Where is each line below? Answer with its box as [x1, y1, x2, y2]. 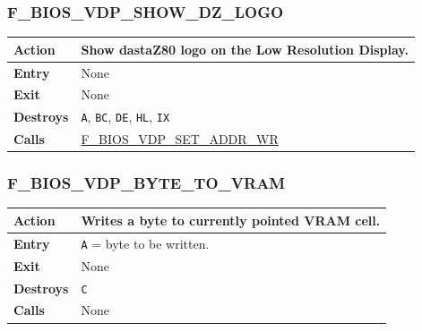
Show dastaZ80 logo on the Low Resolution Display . [81, 39, 409, 58]
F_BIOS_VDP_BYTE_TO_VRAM [7, 172, 286, 194]
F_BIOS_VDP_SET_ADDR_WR [81, 130, 279, 149]
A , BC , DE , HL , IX [81, 107, 170, 126]
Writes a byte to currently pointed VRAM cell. [81, 210, 381, 229]
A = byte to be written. [81, 233, 210, 252]
